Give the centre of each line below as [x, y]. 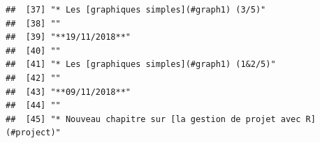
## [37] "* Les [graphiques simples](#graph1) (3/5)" [136, 10]
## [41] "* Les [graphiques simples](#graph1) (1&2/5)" [141, 65]
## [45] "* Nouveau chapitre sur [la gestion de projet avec [153, 119]
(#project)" [33, 133]
